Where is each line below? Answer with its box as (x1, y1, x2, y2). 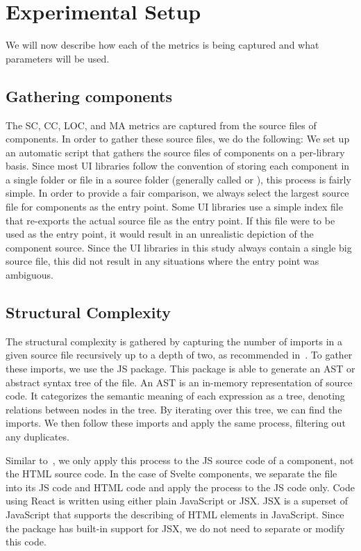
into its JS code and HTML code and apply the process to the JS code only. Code (6, 479, 355, 494)
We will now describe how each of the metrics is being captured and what (6, 38, 319, 52)
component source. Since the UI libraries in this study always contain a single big (6, 240, 352, 254)
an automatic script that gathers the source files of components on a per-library (6, 145, 345, 159)
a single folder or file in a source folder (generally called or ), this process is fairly (6, 172, 351, 186)
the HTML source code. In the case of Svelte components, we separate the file (6, 466, 337, 481)
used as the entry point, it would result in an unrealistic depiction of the (6, 227, 314, 241)
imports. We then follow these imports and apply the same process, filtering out (6, 416, 346, 430)
